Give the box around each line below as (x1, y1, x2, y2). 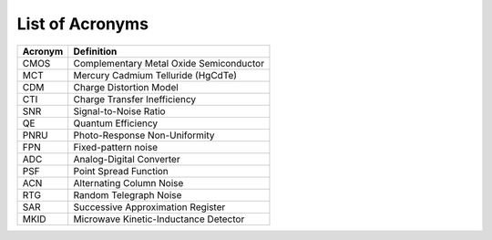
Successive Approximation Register (73, 201, 226, 214)
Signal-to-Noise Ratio (73, 105, 166, 118)
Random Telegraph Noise (73, 188, 182, 201)
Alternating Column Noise (73, 176, 184, 189)
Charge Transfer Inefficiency (73, 92, 197, 105)
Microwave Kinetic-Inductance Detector (73, 213, 245, 225)
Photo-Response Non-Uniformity (73, 129, 215, 141)
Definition (73, 45, 118, 57)
